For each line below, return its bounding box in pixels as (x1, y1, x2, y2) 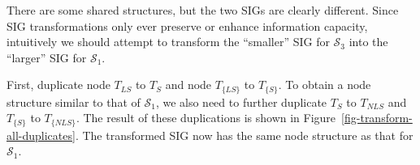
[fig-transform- (341, 109, 413, 126)
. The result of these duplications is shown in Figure (76, 109, 336, 126)
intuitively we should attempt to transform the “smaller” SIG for (6, 33, 330, 50)
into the (349, 33, 388, 50)
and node (165, 76, 212, 93)
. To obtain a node (278, 76, 371, 93)
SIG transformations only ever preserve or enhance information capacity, (6, 17, 368, 34)
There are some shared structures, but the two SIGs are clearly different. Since (6, 2, 399, 18)
